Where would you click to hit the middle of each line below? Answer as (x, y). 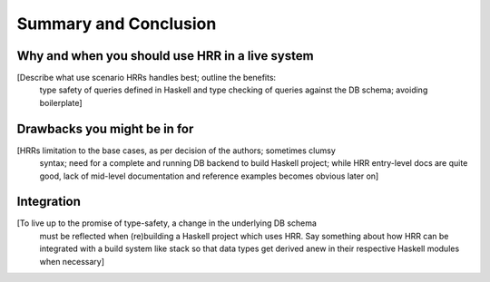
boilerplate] (61, 102)
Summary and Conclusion (117, 24)
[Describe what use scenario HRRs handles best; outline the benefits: (147, 78)
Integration (49, 202)
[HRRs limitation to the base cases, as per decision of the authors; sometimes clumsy (176, 151)
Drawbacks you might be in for (105, 128)
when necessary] (72, 261)
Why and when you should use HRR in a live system (165, 56)
